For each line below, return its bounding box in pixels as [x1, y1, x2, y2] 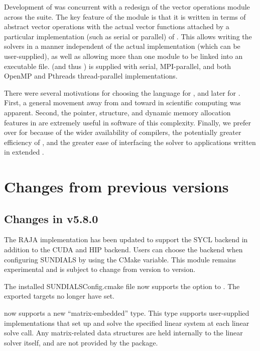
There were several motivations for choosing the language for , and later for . [4, 87, 240, 98]
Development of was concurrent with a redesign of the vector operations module [4, 2, 250, 12]
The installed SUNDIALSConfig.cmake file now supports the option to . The [4, 280, 240, 291]
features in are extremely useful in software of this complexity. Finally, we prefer [4, 117, 251, 127]
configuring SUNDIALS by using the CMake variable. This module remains [4, 254, 236, 264]
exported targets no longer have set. [4, 291, 114, 301]
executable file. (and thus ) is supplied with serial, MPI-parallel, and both [4, 60, 231, 71]
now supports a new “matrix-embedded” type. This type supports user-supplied [4, 308, 249, 318]
